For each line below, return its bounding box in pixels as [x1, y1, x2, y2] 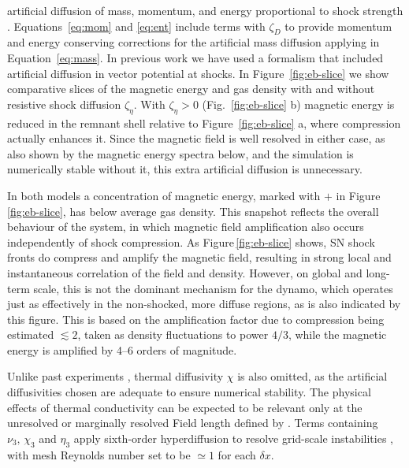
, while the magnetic [288, 326, 387, 343]
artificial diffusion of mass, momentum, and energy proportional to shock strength [7, 2, 403, 18]
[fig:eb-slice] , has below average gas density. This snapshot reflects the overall [7, 202, 379, 219]
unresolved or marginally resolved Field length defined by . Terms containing [7, 414, 378, 431]
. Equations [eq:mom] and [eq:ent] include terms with [7, 17, 266, 34]
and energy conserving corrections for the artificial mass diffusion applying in [7, 34, 380, 50]
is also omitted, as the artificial [237, 368, 388, 384]
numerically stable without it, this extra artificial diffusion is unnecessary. [7, 161, 363, 177]
